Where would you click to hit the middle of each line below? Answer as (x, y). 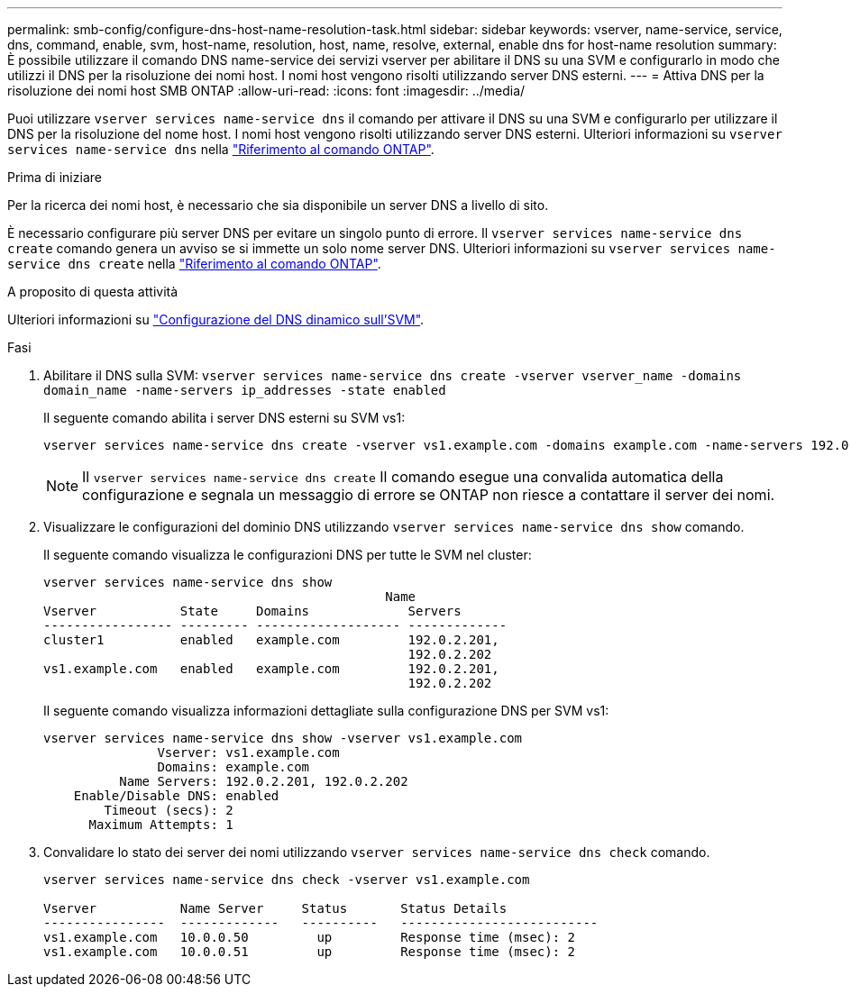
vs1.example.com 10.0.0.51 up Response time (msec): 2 (310, 952)
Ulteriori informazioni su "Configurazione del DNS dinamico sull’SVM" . (216, 319)
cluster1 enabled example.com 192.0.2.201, (271, 640)
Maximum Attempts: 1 (161, 825)
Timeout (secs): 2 (169, 810)
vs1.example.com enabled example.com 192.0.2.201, (271, 669)
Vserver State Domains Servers (252, 611)
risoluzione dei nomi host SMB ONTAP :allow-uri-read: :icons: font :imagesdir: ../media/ (266, 91)
